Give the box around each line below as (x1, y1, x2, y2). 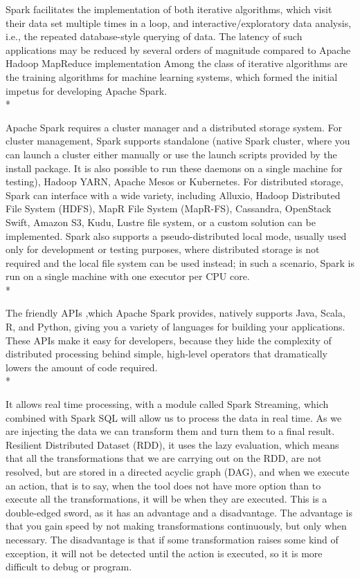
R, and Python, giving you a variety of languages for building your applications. (6, 319, 345, 334)
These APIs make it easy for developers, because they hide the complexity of (6, 333, 332, 347)
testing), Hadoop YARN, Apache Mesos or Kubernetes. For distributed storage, (6, 174, 343, 189)
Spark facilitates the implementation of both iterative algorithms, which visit (6, 2, 332, 16)
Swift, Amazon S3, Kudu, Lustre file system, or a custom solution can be (6, 214, 316, 229)
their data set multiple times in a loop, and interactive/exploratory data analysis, (6, 15, 352, 30)
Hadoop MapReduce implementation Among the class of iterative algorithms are (6, 56, 348, 71)
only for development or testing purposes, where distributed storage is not (6, 242, 320, 257)
